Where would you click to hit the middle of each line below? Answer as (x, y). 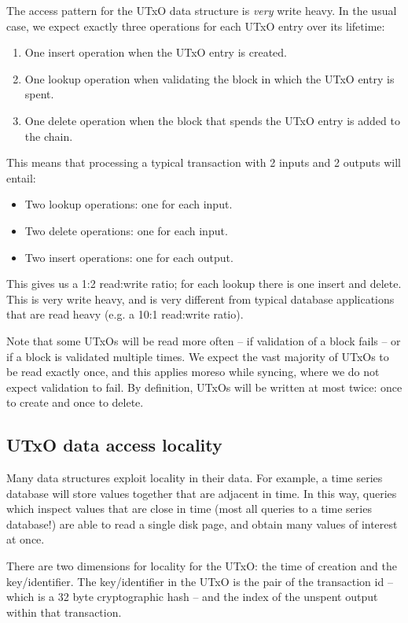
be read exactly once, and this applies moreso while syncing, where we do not (193, 372)
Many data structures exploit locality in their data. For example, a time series (195, 478)
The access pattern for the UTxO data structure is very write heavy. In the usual (202, 10)
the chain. (49, 136)
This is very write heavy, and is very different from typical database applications (200, 299)
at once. (26, 539)
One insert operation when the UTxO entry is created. (156, 52)
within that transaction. (64, 612)
